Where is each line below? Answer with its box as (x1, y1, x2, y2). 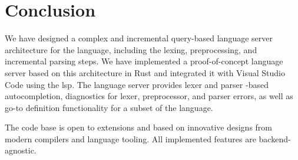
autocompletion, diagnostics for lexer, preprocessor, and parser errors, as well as (5, 90, 293, 102)
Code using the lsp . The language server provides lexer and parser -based (5, 78, 269, 90)
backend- (259, 132, 291, 145)
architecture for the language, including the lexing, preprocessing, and (5, 43, 257, 55)
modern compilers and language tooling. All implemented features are (5, 132, 256, 145)
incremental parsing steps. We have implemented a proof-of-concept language (5, 55, 283, 67)
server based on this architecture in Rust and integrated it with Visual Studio (5, 66, 286, 79)
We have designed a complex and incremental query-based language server (5, 32, 273, 44)
